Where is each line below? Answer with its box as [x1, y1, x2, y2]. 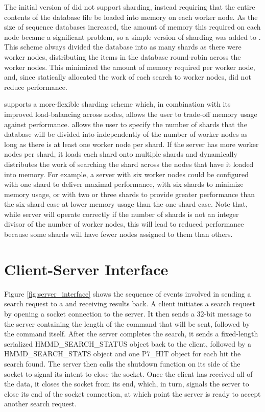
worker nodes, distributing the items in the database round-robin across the [4, 51, 241, 62]
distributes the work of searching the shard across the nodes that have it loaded [4, 158, 254, 169]
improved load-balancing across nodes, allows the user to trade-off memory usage [4, 108, 257, 119]
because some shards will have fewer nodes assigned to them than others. [4, 229, 233, 239]
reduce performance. [4, 81, 67, 92]
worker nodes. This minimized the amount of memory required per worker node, [4, 61, 255, 72]
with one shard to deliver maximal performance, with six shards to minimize [4, 179, 244, 189]
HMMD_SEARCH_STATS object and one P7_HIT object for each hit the [4, 348, 241, 359]
